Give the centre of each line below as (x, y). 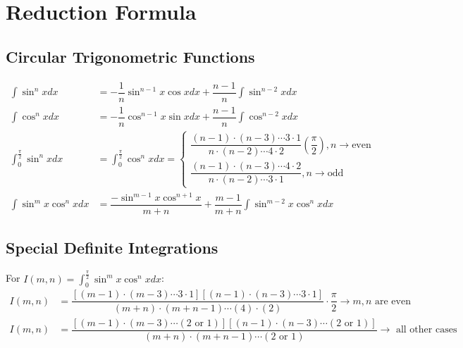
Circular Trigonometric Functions (130, 56)
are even (393, 301)
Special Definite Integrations (112, 248)
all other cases (426, 330)
